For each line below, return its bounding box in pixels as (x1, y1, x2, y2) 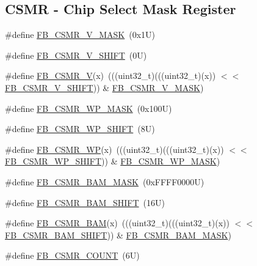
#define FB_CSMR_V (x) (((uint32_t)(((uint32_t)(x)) (5, 69, 216, 82)
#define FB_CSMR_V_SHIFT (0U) (5, 48, 147, 61)
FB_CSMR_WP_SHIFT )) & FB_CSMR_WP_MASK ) (5, 155, 220, 168)
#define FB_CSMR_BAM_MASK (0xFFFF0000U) (5, 175, 205, 188)
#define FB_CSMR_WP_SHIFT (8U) (5, 122, 155, 135)
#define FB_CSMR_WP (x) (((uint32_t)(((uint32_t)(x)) (5, 142, 224, 155)
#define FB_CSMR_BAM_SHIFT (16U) (5, 196, 165, 209)
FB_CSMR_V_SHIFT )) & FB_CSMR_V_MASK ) (5, 81, 204, 94)
